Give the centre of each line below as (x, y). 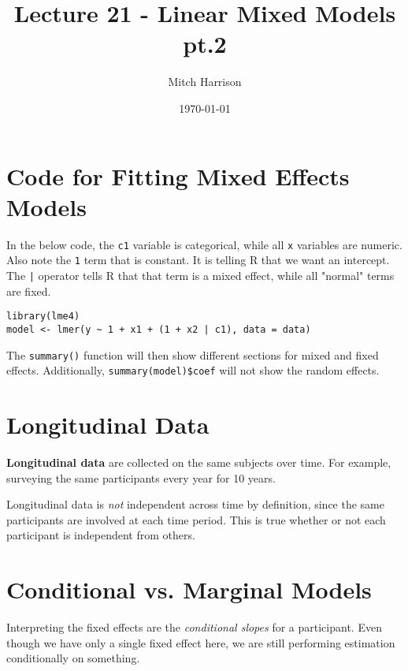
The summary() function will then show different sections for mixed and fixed (193, 354)
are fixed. (29, 291)
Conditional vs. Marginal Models (189, 589)
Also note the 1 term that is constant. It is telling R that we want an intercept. (198, 260)
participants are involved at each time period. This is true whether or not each (196, 519)
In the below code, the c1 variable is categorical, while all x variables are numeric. (204, 244)
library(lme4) (43, 317)
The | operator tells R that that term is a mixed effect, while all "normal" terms (200, 275)
